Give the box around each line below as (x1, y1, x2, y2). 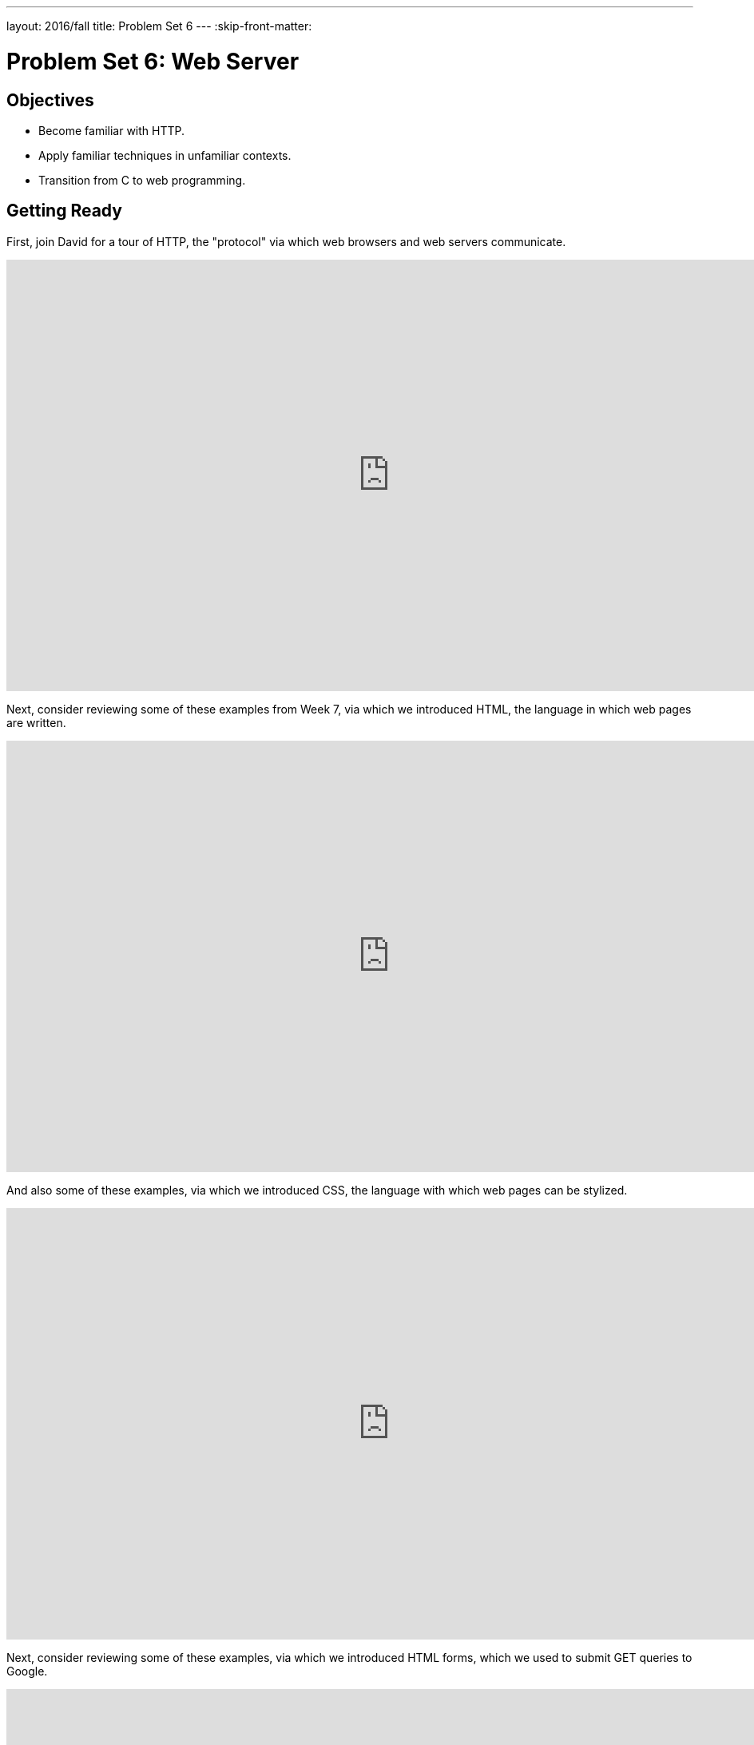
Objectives (6, 89, 94, 110)
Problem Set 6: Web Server (6, 47, 300, 75)
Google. (6, 1664, 48, 1678)
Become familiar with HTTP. (38, 123, 185, 137)
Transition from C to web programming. (38, 173, 246, 187)
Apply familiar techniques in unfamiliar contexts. (38, 148, 292, 162)
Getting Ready (6, 201, 122, 221)
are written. (6, 715, 66, 729)
